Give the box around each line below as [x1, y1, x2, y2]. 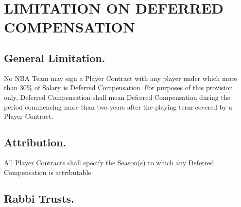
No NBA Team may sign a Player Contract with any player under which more [4, 73, 237, 83]
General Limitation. [4, 50, 105, 65]
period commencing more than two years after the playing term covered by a [4, 101, 233, 111]
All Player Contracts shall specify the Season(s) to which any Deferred [4, 157, 214, 167]
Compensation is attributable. [4, 167, 93, 177]
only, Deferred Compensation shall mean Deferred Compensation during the [4, 92, 230, 102]
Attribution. [4, 135, 67, 150]
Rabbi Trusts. [4, 191, 74, 206]
